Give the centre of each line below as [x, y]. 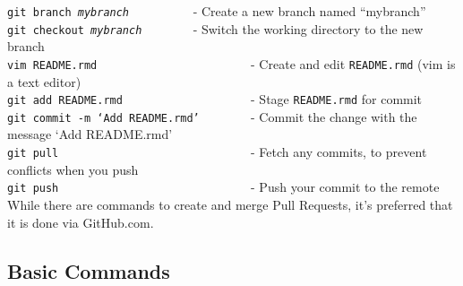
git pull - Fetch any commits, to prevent [217, 152]
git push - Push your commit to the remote [223, 187]
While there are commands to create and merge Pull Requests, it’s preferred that [230, 204]
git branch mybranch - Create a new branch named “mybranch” [217, 11]
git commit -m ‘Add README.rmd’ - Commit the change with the [212, 116]
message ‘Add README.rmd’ [90, 134]
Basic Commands [89, 270]
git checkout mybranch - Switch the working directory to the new [215, 28]
